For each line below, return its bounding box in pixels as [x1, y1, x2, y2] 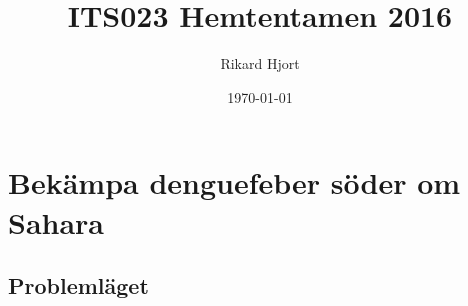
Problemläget [8, 270, 149, 301]
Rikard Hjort [220, 53, 300, 74]
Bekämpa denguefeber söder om [8, 162, 461, 203]
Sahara [8, 201, 105, 242]
